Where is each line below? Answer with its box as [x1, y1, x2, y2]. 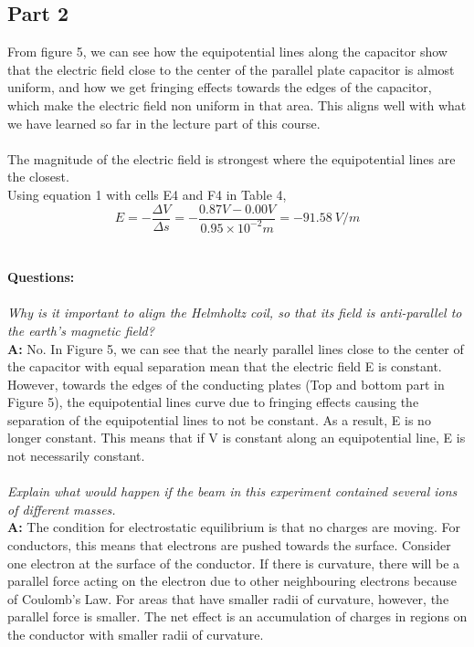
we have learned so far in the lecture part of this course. [7, 113, 321, 132]
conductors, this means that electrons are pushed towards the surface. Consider [7, 536, 451, 555]
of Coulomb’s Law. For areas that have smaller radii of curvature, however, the [7, 589, 449, 608]
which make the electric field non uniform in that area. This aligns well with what [7, 95, 467, 114]
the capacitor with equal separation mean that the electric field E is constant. [7, 357, 442, 376]
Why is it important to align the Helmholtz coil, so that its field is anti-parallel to [7, 303, 462, 322]
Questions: [7, 267, 75, 287]
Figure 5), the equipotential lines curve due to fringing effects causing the [7, 392, 419, 412]
